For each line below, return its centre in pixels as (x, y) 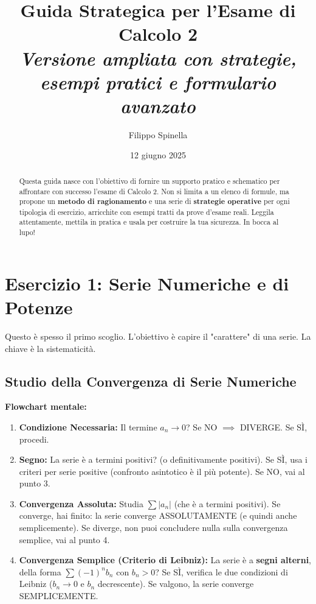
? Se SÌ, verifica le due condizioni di (222, 571)
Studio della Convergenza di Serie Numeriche (151, 381)
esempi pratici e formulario (158, 82)
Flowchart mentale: (46, 406)
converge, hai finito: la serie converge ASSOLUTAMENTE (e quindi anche (158, 515)
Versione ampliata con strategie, (158, 58)
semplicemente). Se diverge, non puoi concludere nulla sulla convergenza (153, 528)
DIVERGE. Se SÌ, (273, 427)
